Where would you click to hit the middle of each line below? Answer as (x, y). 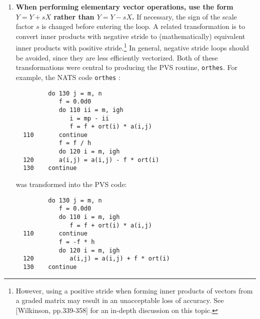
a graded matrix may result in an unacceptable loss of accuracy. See (120, 300)
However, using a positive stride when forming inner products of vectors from (134, 290)
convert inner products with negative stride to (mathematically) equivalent (130, 36)
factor (25, 26)
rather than (74, 16)
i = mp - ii (89, 118)
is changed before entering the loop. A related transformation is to (143, 26)
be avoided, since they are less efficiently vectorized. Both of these (117, 57)
